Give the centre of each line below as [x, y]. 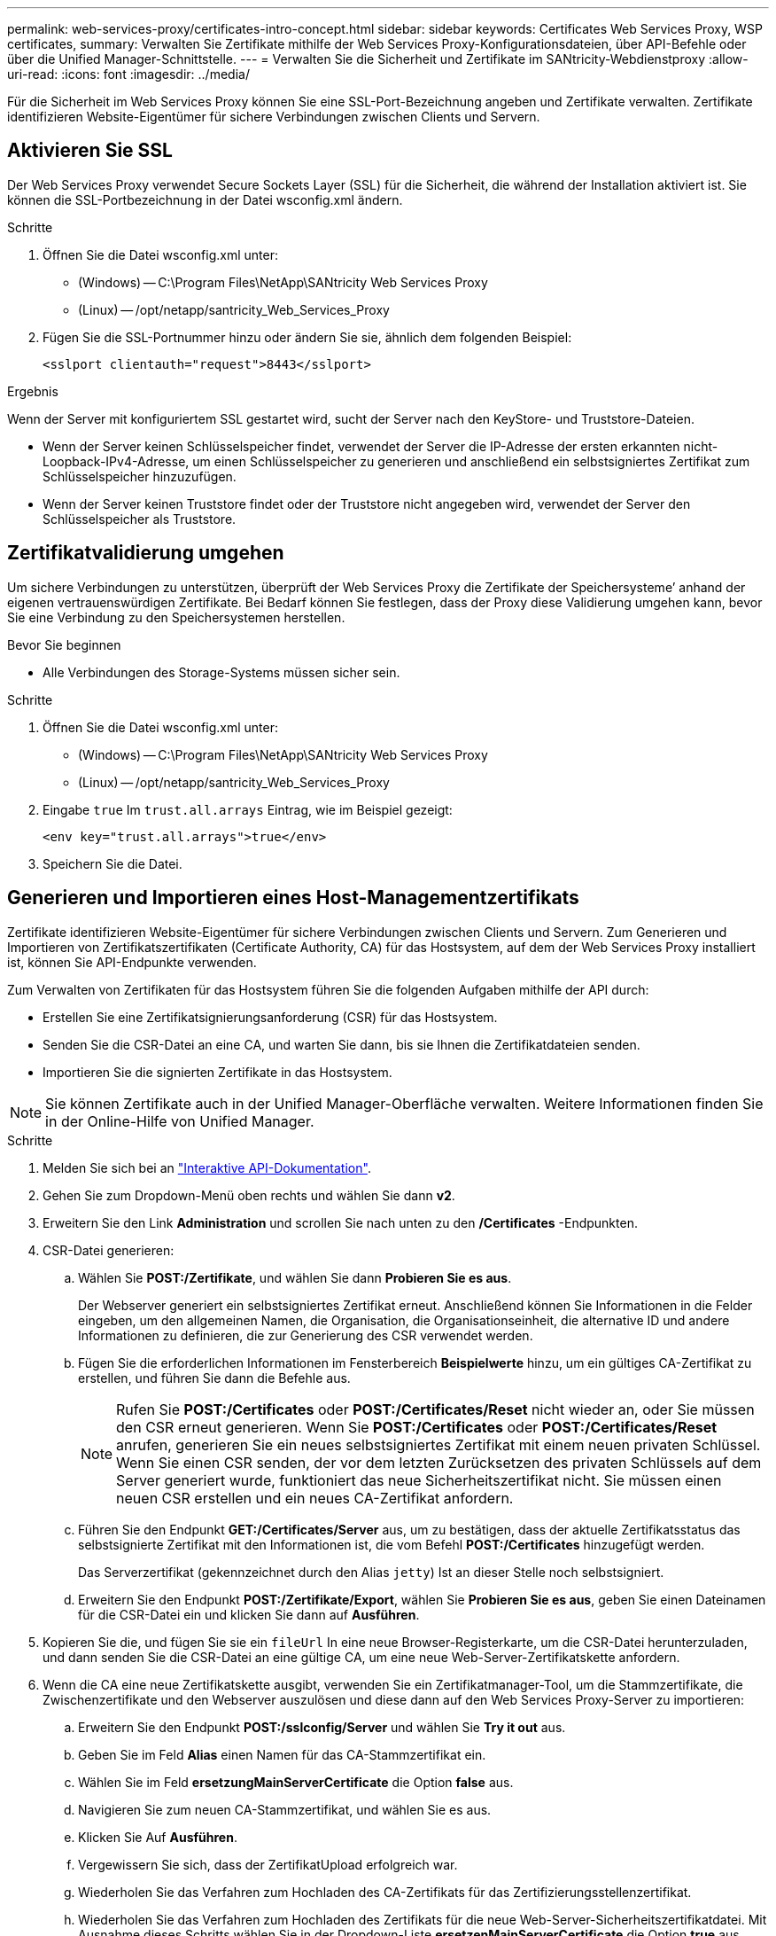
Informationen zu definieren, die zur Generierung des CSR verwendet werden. [306, 1335]
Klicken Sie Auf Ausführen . [158, 1837]
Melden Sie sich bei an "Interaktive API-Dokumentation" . [207, 1167]
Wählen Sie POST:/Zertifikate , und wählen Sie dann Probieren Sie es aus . [295, 1277]
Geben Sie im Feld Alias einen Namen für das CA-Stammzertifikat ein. [282, 1754]
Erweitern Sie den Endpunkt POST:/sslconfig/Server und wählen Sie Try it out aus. [322, 1727]
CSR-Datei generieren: [109, 1250]
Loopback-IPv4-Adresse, [116, 461]
